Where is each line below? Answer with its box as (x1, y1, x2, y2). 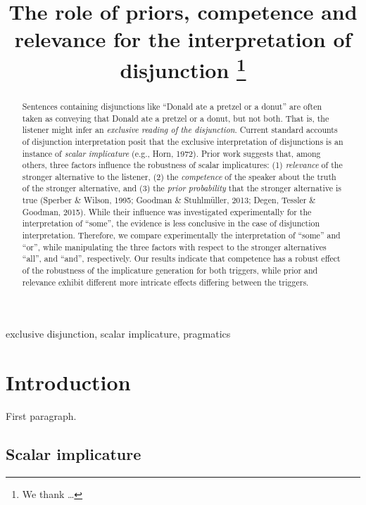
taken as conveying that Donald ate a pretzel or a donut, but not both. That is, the (22, 112, 329, 124)
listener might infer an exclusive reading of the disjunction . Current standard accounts (22, 124, 338, 136)
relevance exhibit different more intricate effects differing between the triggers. (22, 276, 309, 288)
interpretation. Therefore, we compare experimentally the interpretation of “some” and (22, 229, 341, 241)
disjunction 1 (120, 52, 246, 84)
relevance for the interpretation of (14, 25, 352, 53)
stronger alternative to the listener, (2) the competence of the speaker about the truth (22, 170, 336, 182)
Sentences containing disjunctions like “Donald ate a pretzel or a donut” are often (22, 100, 322, 112)
